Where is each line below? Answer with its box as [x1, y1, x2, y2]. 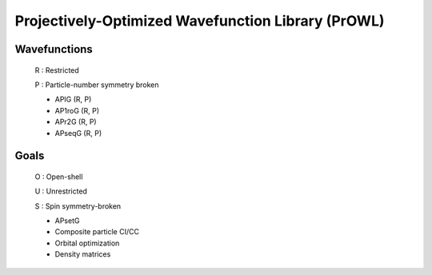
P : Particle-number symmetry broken [34, 80, 159, 90]
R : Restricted [34, 65, 79, 75]
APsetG [54, 216, 80, 225]
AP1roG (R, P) [54, 106, 100, 115]
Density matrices [54, 249, 111, 259]
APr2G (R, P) [54, 117, 97, 127]
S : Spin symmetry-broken [34, 201, 122, 211]
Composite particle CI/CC [54, 227, 140, 237]
